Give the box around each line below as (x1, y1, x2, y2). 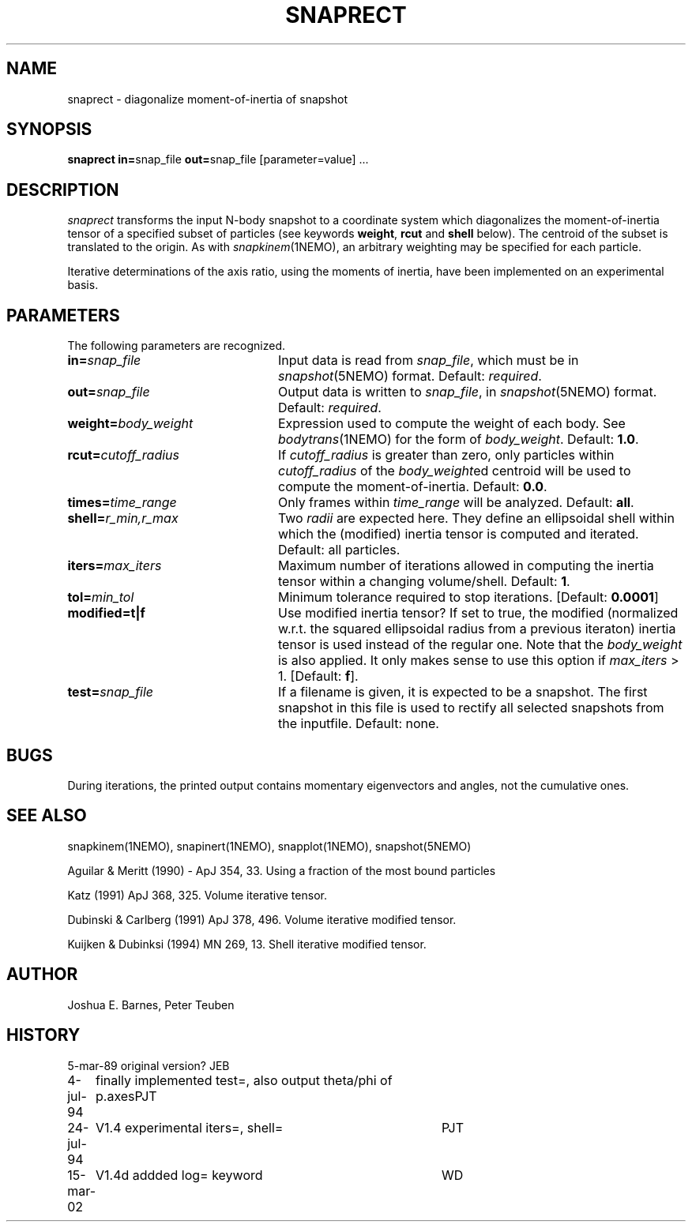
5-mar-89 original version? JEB (67, 1058, 230, 1072)
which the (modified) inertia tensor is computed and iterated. (277, 526, 639, 543)
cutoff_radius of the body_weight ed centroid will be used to (277, 463, 631, 479)
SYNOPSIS (6, 119, 92, 140)
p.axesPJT (95, 1087, 157, 1104)
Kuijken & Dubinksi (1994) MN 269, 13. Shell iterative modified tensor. (67, 937, 427, 951)
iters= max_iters (67, 558, 162, 574)
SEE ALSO (6, 806, 87, 826)
